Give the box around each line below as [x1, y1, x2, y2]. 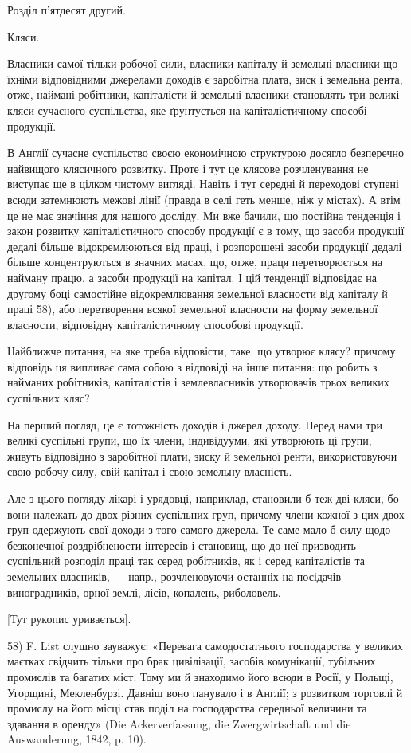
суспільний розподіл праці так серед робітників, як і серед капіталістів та [7, 552, 365, 569]
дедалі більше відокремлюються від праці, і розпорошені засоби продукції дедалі [7, 237, 402, 254]
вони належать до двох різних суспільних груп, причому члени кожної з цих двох [7, 505, 405, 522]
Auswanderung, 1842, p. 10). [7, 731, 147, 747]
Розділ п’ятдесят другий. [7, 2, 126, 18]
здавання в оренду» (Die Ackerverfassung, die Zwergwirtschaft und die [7, 715, 351, 731]
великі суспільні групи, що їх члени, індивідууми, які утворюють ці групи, [7, 432, 372, 449]
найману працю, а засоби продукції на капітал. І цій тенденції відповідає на [7, 269, 377, 285]
